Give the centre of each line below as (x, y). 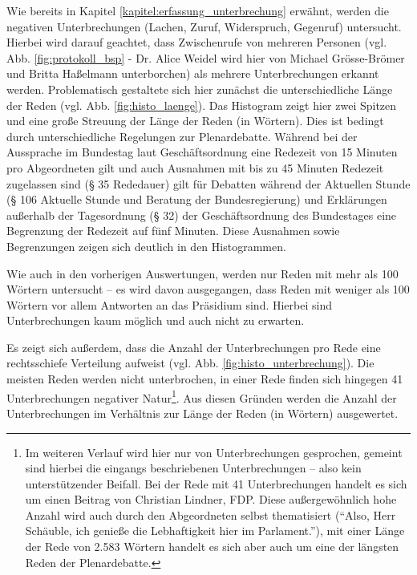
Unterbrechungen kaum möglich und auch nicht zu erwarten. (156, 320)
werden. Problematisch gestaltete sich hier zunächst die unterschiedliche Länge (200, 89)
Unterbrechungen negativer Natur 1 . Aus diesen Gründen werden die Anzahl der (202, 396)
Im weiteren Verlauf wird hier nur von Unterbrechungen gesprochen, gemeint (214, 452)
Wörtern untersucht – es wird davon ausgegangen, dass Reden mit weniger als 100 (208, 289)
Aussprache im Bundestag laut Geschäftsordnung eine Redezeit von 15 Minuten (202, 152)
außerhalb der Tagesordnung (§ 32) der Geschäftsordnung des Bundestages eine (202, 215)
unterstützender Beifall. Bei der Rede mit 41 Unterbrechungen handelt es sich (216, 483)
